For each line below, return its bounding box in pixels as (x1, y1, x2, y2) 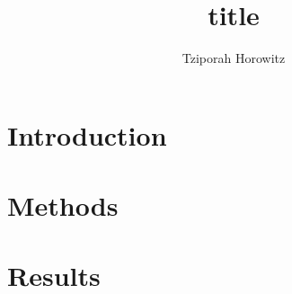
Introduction (7, 116, 167, 153)
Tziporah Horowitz (181, 49, 286, 67)
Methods (7, 187, 119, 224)
